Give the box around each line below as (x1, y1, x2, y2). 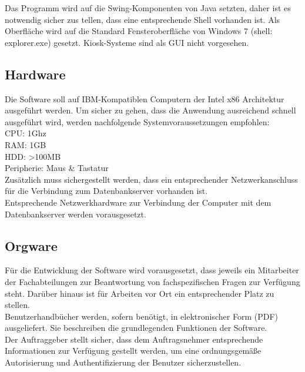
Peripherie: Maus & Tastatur (5, 162, 109, 174)
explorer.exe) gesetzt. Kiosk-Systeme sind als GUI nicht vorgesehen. (5, 36, 249, 48)
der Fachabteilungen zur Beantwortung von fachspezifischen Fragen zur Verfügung (5, 275, 300, 287)
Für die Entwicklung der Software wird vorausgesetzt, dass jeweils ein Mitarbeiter (5, 264, 299, 276)
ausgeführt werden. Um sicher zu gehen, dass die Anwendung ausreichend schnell (5, 104, 296, 116)
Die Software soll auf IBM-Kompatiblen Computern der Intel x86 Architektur (5, 92, 284, 105)
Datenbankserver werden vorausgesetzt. (5, 207, 146, 220)
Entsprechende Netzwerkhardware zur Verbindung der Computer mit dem (5, 196, 272, 208)
